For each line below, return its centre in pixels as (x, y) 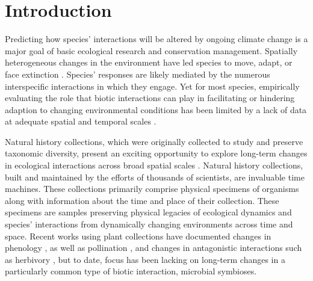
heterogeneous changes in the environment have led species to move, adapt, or (149, 62)
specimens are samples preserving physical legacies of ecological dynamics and (148, 212)
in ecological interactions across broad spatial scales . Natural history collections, (154, 165)
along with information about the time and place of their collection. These (142, 200)
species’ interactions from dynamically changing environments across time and (149, 224)
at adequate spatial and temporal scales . (81, 121)
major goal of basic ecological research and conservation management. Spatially (151, 50)
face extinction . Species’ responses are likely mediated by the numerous (138, 74)
